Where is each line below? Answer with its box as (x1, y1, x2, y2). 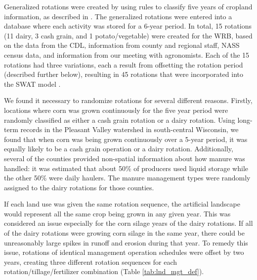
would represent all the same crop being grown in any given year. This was (4, 208, 231, 218)
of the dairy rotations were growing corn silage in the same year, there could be (4, 228, 245, 238)
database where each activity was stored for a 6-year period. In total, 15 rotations (4, 21, 252, 31)
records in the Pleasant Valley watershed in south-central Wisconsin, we (20, 124, 239, 135)
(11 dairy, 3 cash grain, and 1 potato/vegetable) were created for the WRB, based (4, 30, 253, 40)
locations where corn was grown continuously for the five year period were (4, 105, 228, 115)
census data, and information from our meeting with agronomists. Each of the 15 (4, 49, 250, 60)
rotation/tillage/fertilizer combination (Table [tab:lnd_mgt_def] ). (4, 266, 204, 277)
